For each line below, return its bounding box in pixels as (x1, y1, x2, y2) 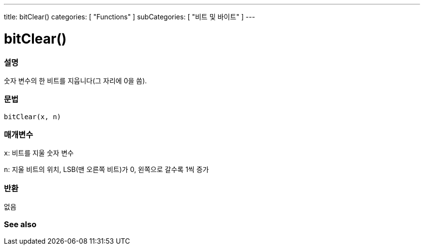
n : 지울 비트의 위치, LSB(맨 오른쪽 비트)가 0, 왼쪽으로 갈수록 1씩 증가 (4, 165, 209, 174)
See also (4, 219, 37, 229)
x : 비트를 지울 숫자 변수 (4, 149, 74, 157)
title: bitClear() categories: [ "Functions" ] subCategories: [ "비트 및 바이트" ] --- (4, 13, 255, 21)
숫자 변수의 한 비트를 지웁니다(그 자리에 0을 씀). (4, 76, 147, 85)
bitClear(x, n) (4, 112, 61, 121)
